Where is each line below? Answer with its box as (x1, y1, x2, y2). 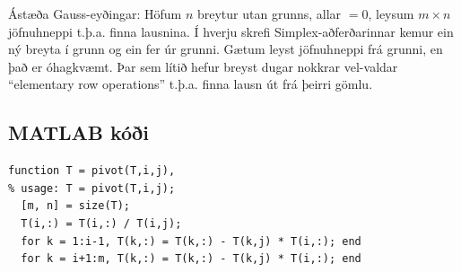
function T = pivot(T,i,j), (8, 164, 176, 178)
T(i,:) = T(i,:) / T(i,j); (21, 216, 182, 230)
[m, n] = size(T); (21, 199, 131, 213)
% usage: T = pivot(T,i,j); (8, 181, 176, 195)
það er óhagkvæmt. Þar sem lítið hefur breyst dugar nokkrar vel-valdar (8, 57, 398, 75)
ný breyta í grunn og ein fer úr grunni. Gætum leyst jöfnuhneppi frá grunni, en (8, 39, 443, 58)
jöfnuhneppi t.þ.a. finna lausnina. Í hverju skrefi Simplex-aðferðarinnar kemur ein (8, 22, 454, 40)
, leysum (368, 4, 414, 22)
